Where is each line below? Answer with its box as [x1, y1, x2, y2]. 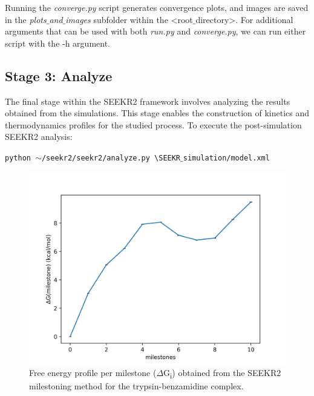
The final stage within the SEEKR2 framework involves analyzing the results [5, 94, 290, 107]
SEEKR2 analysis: [5, 130, 73, 143]
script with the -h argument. [5, 36, 110, 49]
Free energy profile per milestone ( [29, 366, 157, 379]
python [5, 153, 31, 162]
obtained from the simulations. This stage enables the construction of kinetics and [5, 107, 310, 119]
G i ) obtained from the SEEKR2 [163, 366, 281, 380]
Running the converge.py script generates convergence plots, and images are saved [5, 1, 309, 13]
